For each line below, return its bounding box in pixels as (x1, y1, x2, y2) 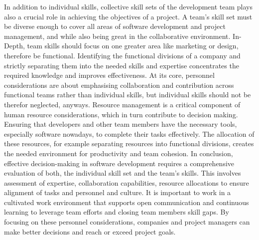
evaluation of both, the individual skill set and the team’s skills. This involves (4, 168, 241, 178)
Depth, (4, 40, 25, 51)
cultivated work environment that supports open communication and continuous (4, 197, 249, 207)
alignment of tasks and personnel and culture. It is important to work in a (4, 187, 231, 198)
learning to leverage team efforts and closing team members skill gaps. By (4, 207, 229, 217)
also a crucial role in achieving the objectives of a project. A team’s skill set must (4, 11, 253, 21)
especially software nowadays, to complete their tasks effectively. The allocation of (4, 128, 255, 139)
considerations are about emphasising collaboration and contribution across (4, 79, 234, 90)
